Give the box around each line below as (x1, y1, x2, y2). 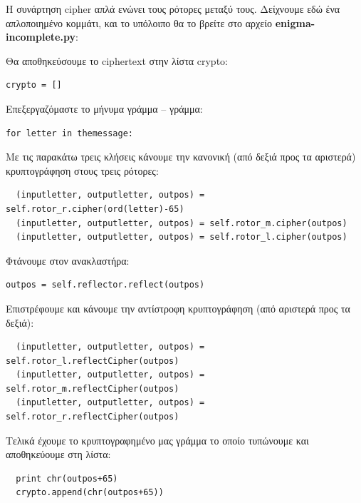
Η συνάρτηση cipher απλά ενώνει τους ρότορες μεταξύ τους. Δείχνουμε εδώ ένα (6, 1, 340, 16)
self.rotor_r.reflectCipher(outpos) (6, 412, 179, 422)
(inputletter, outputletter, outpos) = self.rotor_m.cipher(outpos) (16, 218, 347, 228)
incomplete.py (6, 29, 75, 44)
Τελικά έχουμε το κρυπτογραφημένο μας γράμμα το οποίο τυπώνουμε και (6, 432, 309, 447)
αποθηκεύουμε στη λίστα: (6, 447, 111, 462)
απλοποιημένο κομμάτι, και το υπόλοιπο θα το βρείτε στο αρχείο (6, 15, 272, 30)
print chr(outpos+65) (16, 473, 118, 484)
